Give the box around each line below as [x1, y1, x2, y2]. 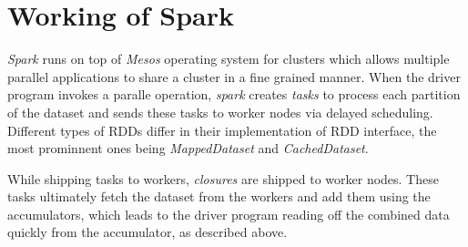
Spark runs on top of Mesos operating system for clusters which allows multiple [7, 49, 450, 68]
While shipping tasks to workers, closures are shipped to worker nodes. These [7, 169, 439, 188]
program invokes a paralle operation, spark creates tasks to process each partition [7, 85, 461, 104]
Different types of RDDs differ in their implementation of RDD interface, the [7, 120, 437, 139]
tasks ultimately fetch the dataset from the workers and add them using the [7, 187, 431, 206]
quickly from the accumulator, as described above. [7, 222, 288, 242]
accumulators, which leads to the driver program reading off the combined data [7, 204, 450, 223]
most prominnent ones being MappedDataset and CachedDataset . [7, 139, 369, 158]
